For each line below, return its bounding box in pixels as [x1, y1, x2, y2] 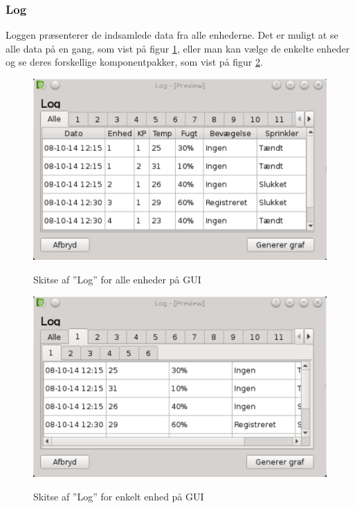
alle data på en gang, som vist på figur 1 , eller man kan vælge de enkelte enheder [6, 41, 350, 55]
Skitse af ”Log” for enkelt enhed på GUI [33, 489, 204, 503]
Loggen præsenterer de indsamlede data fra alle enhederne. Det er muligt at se [6, 28, 338, 42]
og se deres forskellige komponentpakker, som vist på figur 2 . [6, 55, 263, 69]
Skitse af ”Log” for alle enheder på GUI [33, 272, 201, 286]
